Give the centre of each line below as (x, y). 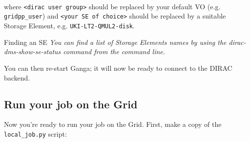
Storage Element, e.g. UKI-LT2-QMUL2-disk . (69, 26)
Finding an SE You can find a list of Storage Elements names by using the (115, 42)
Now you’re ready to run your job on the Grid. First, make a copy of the (113, 124)
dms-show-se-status (32, 51)
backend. (17, 77)
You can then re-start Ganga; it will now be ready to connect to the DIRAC (118, 68)
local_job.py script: (35, 133)
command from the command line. (114, 51)
